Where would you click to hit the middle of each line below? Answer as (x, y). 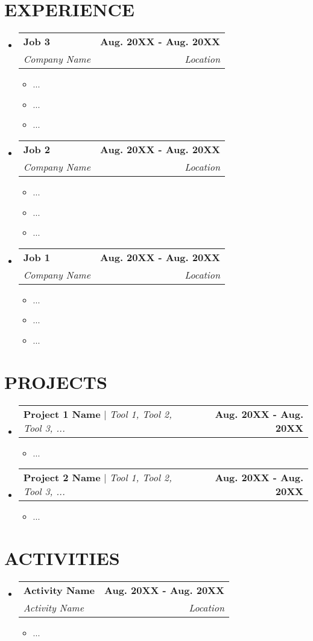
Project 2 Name (62, 478)
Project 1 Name (62, 414)
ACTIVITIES (62, 557)
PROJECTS (56, 381)
